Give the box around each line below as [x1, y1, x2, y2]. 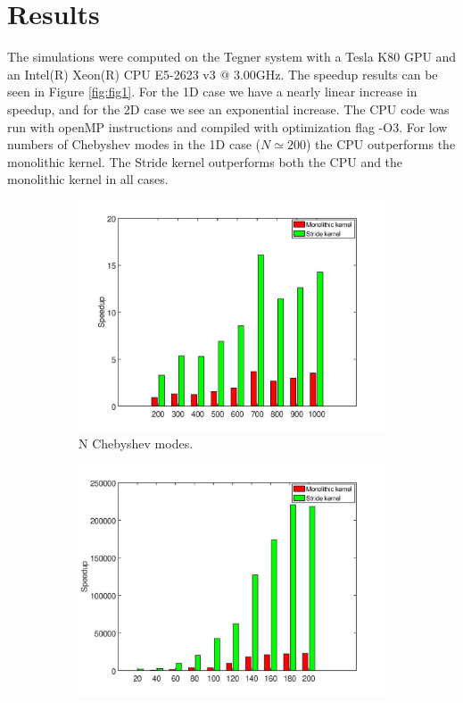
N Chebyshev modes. [79, 434, 194, 453]
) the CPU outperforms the [305, 135, 456, 154]
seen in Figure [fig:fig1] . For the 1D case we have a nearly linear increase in [7, 82, 418, 101]
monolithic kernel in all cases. [7, 170, 169, 188]
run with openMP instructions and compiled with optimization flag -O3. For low [7, 117, 448, 136]
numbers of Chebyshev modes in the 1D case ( [7, 135, 261, 154]
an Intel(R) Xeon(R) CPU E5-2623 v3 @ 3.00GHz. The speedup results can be [7, 64, 438, 83]
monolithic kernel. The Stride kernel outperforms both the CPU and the [7, 152, 403, 171]
